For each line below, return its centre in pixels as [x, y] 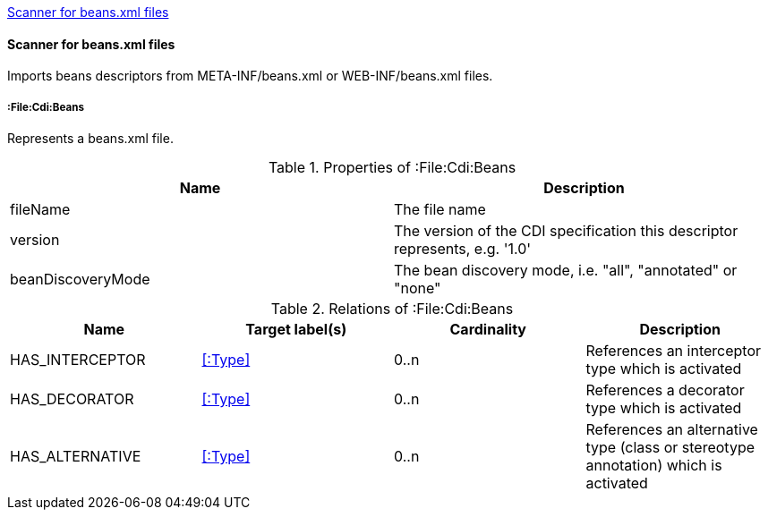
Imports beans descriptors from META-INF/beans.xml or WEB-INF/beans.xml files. [250, 76]
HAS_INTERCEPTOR [78, 360]
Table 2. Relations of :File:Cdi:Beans [392, 309]
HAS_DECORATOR [72, 399]
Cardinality [488, 329]
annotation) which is [654, 465]
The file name [440, 209]
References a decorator [665, 390]
